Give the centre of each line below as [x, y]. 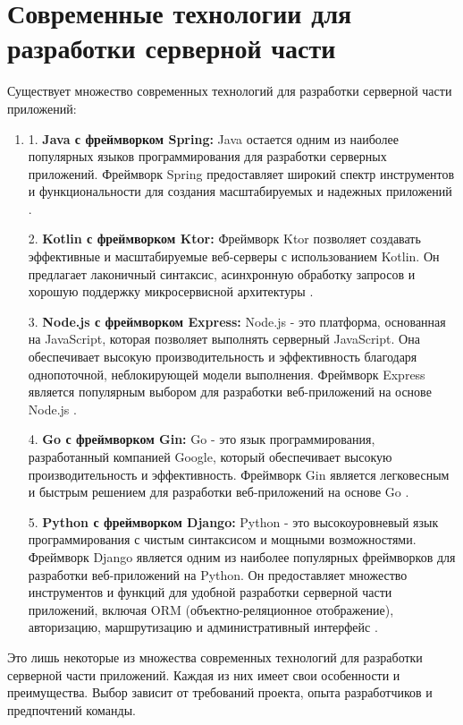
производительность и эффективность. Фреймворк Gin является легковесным [239, 474]
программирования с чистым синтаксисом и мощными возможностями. [222, 539]
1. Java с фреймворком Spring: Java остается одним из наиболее [214, 138]
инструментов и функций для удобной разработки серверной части [210, 592]
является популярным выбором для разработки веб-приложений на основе [230, 392]
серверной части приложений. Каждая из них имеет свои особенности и [204, 674]
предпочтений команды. [72, 709]
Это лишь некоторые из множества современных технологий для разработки [215, 657]
